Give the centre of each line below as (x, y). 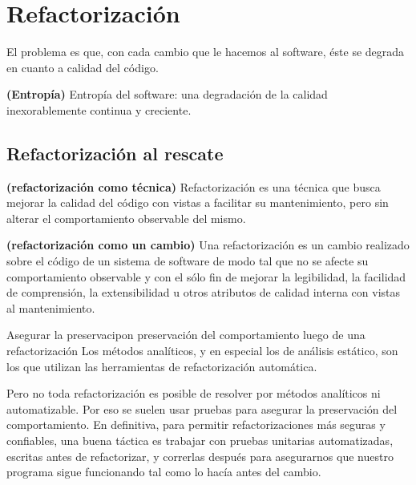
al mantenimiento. (51, 307)
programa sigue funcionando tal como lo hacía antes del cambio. (164, 472)
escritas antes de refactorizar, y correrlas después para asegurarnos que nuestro (200, 456)
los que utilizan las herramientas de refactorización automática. (162, 366)
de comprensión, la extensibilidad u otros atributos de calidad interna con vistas (204, 292)
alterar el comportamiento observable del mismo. (126, 218)
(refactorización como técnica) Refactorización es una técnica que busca (194, 186)
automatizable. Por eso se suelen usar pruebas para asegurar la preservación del (202, 408)
